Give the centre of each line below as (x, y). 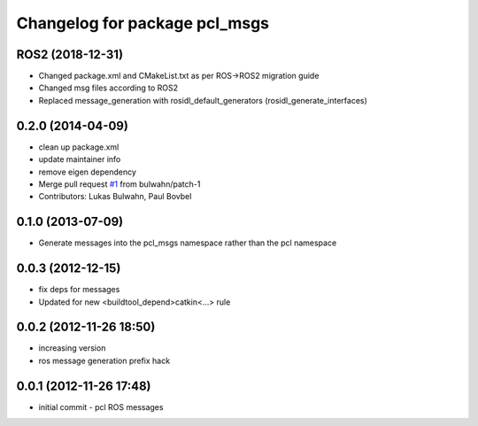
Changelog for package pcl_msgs (143, 23)
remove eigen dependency (88, 172)
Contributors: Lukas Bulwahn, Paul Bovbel (115, 197)
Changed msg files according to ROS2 (108, 88)
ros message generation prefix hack (104, 360)
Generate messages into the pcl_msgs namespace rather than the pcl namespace (188, 243)
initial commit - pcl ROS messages (101, 407)
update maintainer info (80, 159)
